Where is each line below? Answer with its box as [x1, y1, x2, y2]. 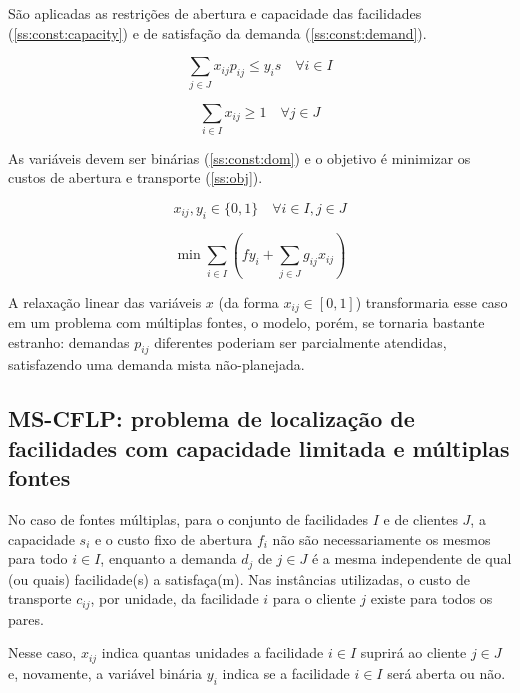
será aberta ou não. [387, 662, 506, 683]
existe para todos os [370, 588, 493, 609]
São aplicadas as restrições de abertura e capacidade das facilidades [8, 3, 422, 23]
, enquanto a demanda [100, 548, 237, 569]
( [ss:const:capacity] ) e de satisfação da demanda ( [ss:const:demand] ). [8, 22, 427, 43]
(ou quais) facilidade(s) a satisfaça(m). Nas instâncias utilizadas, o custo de [8, 568, 470, 589]
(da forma [218, 291, 279, 312]
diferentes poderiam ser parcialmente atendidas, [154, 331, 447, 352]
